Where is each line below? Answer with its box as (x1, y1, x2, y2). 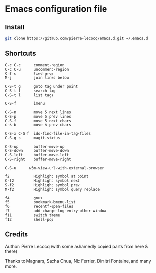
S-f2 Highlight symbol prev (5, 182, 80, 187)
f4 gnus (5, 195, 43, 200)
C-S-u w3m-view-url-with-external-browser (5, 165, 104, 170)
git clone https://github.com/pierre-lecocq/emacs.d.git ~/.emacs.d (5, 36, 148, 41)
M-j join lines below (5, 75, 69, 80)
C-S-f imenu (5, 101, 45, 106)
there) (5, 248, 18, 254)
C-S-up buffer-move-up (5, 144, 65, 149)
